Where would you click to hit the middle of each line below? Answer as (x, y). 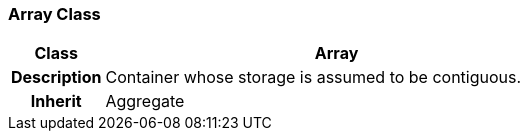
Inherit (56, 101)
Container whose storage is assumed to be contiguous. (313, 77)
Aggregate (145, 101)
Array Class (54, 14)
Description (56, 77)
